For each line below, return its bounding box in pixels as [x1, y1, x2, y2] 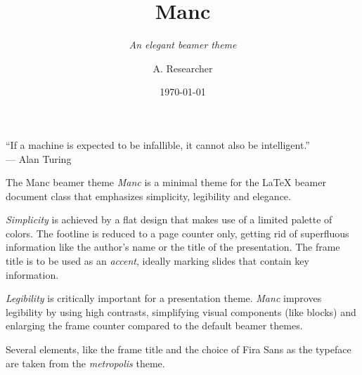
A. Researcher [153, 60, 213, 75]
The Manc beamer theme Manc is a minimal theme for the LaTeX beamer [6, 175, 326, 190]
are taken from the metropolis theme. [6, 355, 165, 370]
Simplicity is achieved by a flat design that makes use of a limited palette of [6, 212, 332, 227]
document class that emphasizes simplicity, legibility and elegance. [6, 188, 291, 203]
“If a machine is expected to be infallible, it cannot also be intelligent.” [6, 137, 310, 152]
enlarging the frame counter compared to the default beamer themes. [6, 318, 303, 333]
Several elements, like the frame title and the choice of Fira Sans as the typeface [6, 342, 351, 357]
